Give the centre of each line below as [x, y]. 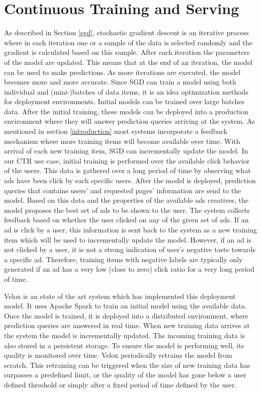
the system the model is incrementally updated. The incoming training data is [125, 335]
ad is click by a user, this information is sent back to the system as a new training [130, 229]
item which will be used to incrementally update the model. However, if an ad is [128, 239]
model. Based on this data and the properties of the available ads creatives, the [126, 200]
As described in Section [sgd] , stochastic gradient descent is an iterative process [126, 32]
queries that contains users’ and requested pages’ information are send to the [123, 190]
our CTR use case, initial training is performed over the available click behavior [127, 160]
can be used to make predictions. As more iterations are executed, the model [122, 72]
